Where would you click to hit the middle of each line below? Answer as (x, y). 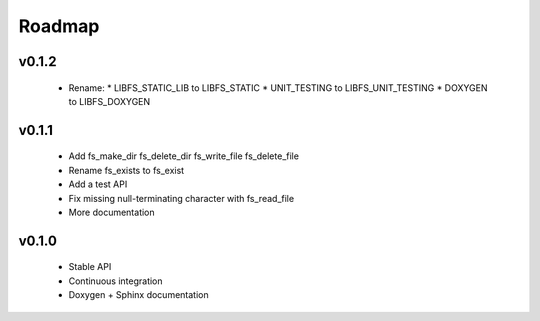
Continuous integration (116, 281)
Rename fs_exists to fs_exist (126, 170)
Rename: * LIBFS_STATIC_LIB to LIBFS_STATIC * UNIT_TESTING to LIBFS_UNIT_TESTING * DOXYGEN (278, 87)
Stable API (90, 267)
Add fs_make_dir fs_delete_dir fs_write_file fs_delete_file (184, 156)
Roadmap (59, 26)
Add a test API (98, 184)
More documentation (111, 212)
